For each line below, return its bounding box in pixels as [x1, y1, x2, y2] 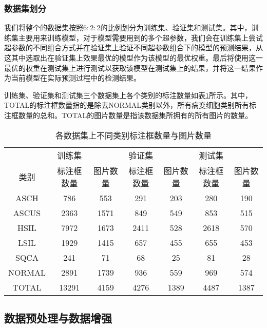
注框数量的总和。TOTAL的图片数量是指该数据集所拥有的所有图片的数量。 [4, 109, 253, 120]
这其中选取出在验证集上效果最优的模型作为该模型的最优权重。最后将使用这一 [4, 52, 263, 63]
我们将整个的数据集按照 [4, 22, 83, 33]
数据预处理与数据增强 [4, 310, 112, 325]
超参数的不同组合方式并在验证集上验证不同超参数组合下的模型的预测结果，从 [4, 42, 263, 53]
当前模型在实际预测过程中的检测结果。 [11, 72, 141, 83]
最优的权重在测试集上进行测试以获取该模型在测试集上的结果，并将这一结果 [4, 62, 256, 73]
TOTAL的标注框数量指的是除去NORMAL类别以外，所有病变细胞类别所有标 [4, 100, 256, 110]
